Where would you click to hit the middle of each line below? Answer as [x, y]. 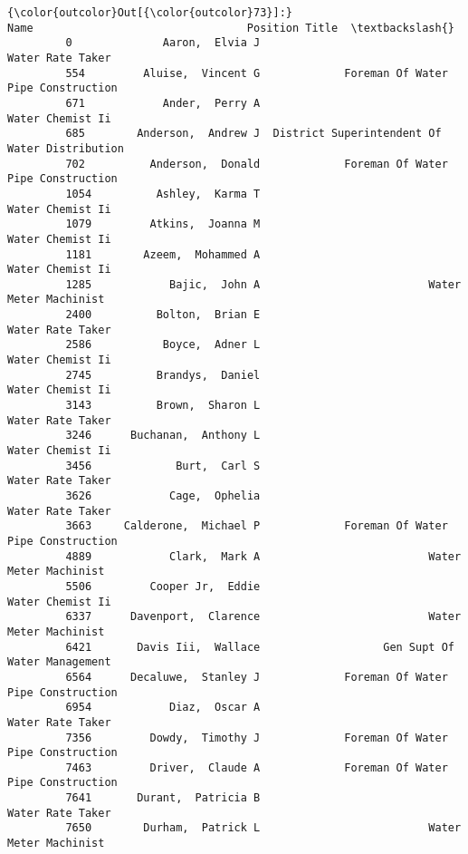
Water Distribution [66, 148]
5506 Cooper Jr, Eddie [163, 586]
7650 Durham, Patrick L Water [263, 828]
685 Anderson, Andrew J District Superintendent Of [253, 134]
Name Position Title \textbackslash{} [231, 28]
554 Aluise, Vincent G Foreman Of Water [257, 73]
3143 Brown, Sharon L [163, 406]
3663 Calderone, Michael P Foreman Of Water [257, 526]
